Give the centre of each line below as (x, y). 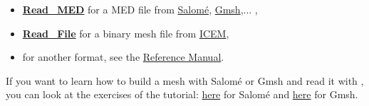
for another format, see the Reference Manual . (123, 57)
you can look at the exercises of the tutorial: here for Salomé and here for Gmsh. (182, 94)
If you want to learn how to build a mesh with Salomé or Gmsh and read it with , (185, 80)
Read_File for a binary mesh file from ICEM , (126, 33)
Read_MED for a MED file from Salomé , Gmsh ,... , (140, 9)
